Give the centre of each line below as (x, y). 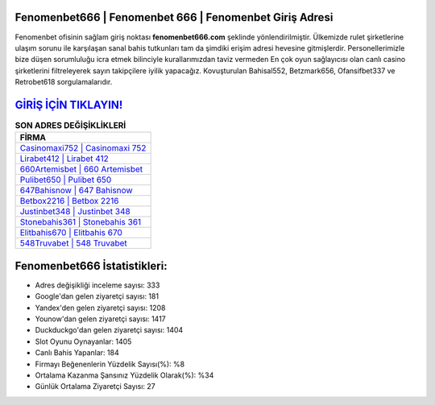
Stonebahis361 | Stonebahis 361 (81, 222)
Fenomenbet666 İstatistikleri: (91, 266)
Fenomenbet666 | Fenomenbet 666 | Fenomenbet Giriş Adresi (174, 17)
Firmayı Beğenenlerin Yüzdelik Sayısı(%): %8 (110, 364)
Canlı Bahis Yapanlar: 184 (77, 353)
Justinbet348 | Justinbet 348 (75, 212)
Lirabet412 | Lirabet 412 (64, 159)
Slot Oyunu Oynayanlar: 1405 (83, 341)
